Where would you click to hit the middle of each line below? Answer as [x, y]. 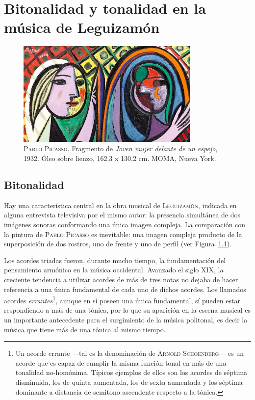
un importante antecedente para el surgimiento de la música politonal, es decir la [126, 319]
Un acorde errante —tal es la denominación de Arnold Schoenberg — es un [130, 353]
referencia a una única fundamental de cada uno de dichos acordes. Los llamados [125, 289]
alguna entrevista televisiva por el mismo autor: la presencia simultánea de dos [122, 215]
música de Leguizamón [82, 27]
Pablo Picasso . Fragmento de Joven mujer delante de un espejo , [121, 148]
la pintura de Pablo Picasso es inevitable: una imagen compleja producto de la [123, 234]
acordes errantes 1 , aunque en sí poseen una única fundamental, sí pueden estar [122, 300]
